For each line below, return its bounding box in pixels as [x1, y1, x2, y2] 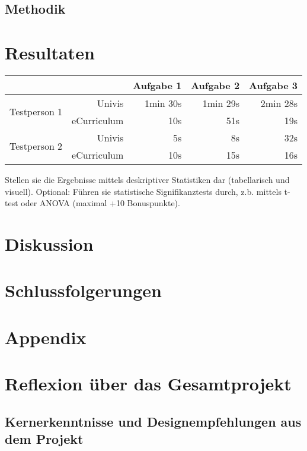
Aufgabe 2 [191, 78, 240, 92]
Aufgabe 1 [133, 78, 182, 92]
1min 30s [144, 96, 182, 110]
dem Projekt [5, 429, 84, 447]
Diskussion [5, 231, 94, 256]
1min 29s [202, 96, 240, 110]
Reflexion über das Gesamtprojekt [5, 371, 292, 395]
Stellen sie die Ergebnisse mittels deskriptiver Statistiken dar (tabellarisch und [5, 173, 290, 185]
